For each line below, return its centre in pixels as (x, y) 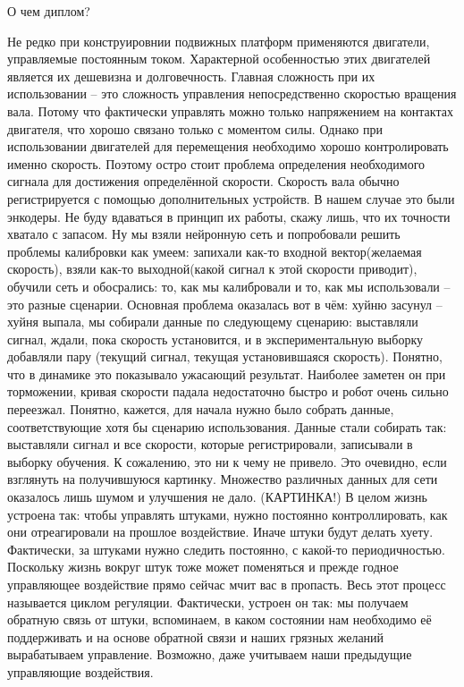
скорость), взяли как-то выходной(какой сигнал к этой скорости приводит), (212, 269)
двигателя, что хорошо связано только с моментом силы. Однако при (195, 128)
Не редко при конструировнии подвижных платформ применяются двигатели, (219, 41)
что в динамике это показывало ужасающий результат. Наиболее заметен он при (227, 373)
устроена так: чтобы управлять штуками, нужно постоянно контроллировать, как (228, 514)
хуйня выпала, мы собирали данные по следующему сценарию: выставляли (213, 322)
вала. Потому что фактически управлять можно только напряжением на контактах (230, 110)
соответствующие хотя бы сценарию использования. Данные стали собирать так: (227, 426)
